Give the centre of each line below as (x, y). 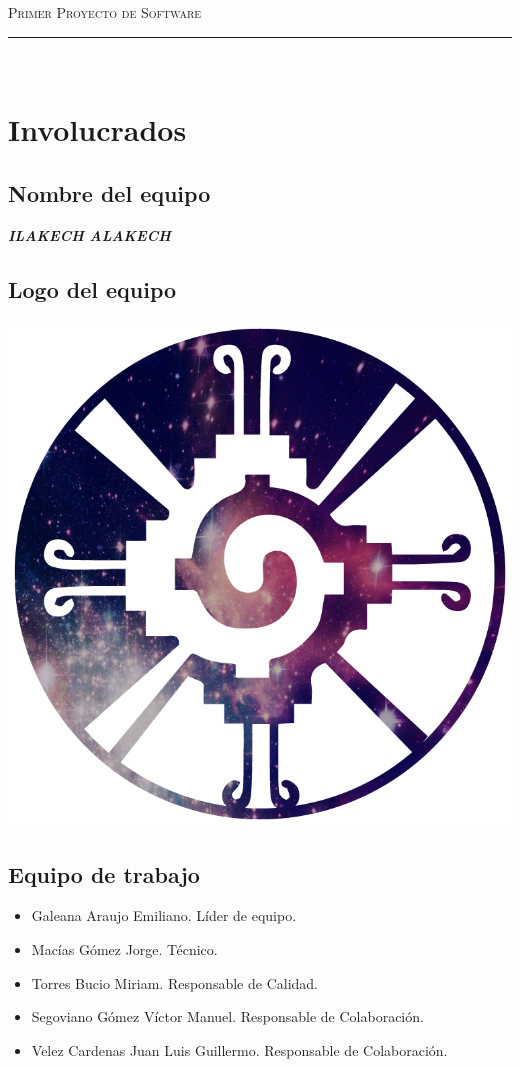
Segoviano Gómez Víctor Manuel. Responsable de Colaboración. (227, 1016)
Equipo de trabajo (104, 873)
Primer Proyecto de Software (105, 12)
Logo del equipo (92, 288)
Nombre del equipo (109, 192)
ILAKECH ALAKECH (89, 234)
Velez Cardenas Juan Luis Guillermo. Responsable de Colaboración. (239, 1049)
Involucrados (97, 129)
